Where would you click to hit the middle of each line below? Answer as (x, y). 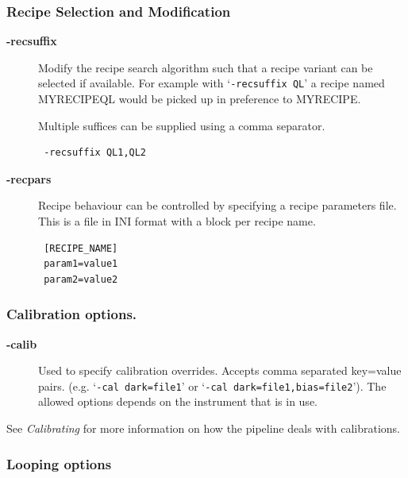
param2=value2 (81, 279)
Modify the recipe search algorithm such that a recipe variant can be (206, 67)
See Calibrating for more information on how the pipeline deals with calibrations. (204, 428)
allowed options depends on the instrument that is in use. (178, 401)
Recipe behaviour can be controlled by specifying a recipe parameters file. (217, 205)
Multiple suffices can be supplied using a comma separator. (182, 125)
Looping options (59, 463)
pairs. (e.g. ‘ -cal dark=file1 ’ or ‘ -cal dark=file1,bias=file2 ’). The (212, 385)
